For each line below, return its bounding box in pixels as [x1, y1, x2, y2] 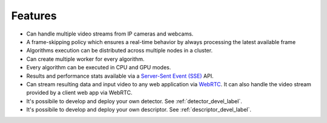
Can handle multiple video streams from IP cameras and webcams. [26, 30, 194, 37]
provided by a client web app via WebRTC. [26, 89, 133, 96]
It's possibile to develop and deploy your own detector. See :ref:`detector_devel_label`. [26, 97, 242, 105]
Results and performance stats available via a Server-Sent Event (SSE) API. [26, 72, 214, 80]
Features [11, 9, 57, 22]
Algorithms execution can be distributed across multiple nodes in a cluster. [26, 47, 213, 54]
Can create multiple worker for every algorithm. [26, 55, 145, 63]
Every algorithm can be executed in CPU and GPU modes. [26, 64, 171, 71]
